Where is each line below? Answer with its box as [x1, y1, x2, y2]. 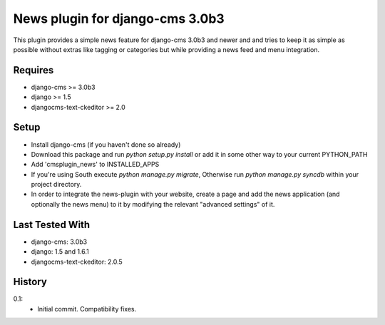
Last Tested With [13, 218, 91, 231]
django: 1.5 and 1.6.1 [31, 247, 89, 256]
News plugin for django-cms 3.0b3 [13, 11, 225, 26]
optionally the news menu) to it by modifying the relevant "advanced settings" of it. [31, 200, 275, 208]
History [13, 276, 48, 288]
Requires [13, 64, 54, 76]
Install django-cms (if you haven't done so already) [31, 140, 181, 149]
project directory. [31, 180, 82, 189]
